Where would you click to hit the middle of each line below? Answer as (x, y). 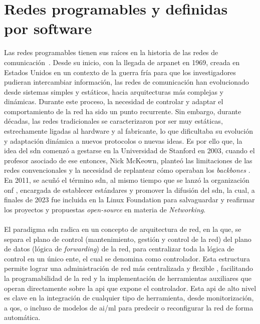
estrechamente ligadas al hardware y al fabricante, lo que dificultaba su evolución (128, 131)
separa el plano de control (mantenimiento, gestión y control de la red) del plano (128, 239)
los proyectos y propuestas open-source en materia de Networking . (105, 209)
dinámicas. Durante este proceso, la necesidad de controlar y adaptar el (114, 101)
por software (48, 28)
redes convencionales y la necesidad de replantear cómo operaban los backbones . (127, 170)
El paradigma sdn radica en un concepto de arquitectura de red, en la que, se (123, 229)
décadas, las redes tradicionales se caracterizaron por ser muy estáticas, (113, 121)
